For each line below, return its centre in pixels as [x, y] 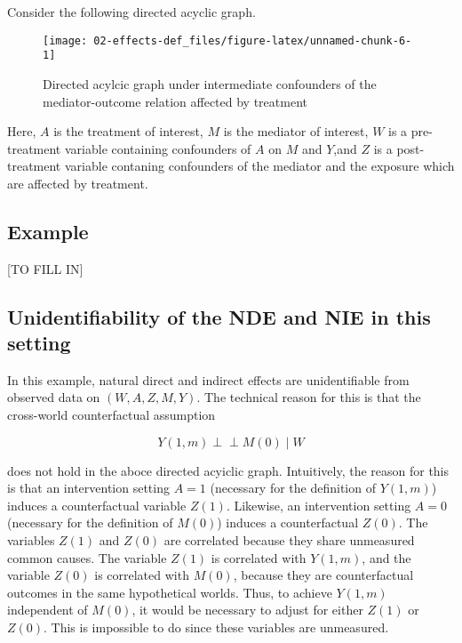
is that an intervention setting [88, 488]
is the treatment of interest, [128, 131]
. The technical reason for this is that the [309, 397]
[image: [65, 40]
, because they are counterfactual [323, 575]
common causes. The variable [87, 557]
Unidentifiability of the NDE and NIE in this [219, 316]
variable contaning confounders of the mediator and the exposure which [259, 166]
